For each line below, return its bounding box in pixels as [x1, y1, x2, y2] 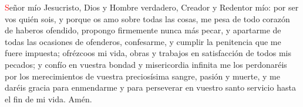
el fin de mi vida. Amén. [5, 92, 92, 105]
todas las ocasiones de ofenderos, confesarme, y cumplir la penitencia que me [5, 35, 281, 47]
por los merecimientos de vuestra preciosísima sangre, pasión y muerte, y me [5, 70, 280, 82]
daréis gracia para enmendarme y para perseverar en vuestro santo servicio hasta [5, 81, 296, 94]
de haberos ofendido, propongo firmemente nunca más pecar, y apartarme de [5, 24, 281, 36]
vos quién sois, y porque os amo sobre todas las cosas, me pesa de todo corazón [5, 12, 290, 25]
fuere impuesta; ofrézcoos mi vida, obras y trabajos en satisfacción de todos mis [5, 47, 292, 59]
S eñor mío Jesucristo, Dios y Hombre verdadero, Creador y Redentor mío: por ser [5, 1, 299, 13]
